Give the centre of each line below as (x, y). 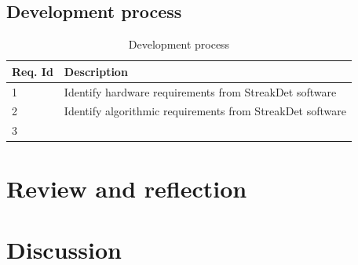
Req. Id (33, 71)
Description (96, 71)
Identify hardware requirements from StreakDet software (200, 91)
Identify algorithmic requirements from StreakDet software (205, 111)
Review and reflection (127, 188)
